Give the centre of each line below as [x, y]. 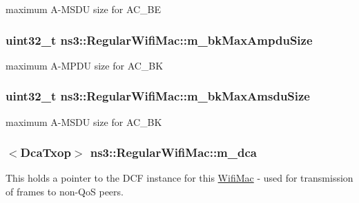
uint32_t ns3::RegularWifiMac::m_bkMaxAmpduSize [159, 40]
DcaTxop [46, 152]
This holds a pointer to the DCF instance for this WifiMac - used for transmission [179, 178]
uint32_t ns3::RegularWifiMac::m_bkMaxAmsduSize [158, 96]
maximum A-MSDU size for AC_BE [84, 9]
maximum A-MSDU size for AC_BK [84, 121]
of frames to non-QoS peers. [65, 192]
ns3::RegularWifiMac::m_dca [173, 152]
